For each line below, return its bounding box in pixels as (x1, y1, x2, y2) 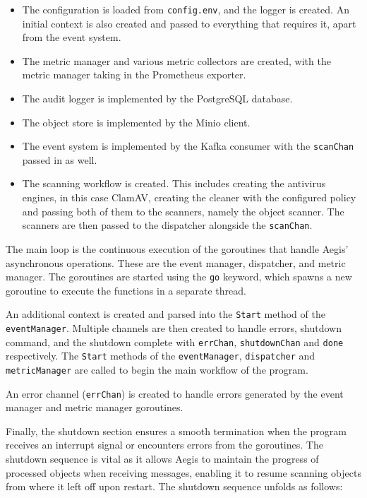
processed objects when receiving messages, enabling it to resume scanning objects (6, 465, 361, 480)
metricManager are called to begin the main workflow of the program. (6, 362, 308, 377)
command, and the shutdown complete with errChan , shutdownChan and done (6, 334, 344, 349)
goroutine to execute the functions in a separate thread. (6, 283, 246, 297)
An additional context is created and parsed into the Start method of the (6, 307, 325, 321)
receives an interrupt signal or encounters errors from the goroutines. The (6, 437, 323, 452)
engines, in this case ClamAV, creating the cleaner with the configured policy (22, 190, 356, 205)
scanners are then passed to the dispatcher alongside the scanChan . (22, 218, 313, 232)
